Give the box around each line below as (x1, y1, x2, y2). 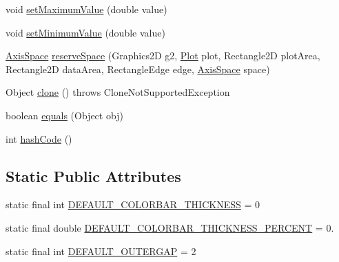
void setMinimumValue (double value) (6, 25, 165, 39)
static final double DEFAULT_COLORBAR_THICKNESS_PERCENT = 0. (6, 220, 334, 234)
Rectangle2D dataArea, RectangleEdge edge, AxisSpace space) (6, 61, 270, 76)
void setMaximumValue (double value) (6, 2, 167, 16)
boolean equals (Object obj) (6, 108, 123, 122)
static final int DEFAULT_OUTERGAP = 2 (6, 243, 196, 258)
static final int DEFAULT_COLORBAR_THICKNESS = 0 (6, 197, 260, 212)
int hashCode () (6, 131, 72, 145)
